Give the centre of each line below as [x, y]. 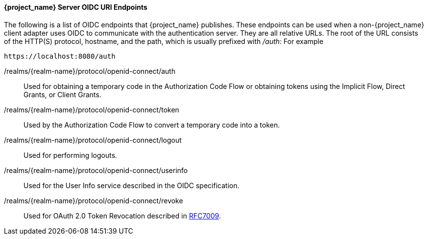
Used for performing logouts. [71, 155]
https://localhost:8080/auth [60, 56]
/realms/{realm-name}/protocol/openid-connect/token [92, 109]
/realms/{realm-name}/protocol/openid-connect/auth [90, 71]
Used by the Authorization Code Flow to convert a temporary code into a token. [152, 125]
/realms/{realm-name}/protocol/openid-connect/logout [93, 140]
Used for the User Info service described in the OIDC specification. [131, 185]
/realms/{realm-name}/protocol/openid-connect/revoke [94, 200]
